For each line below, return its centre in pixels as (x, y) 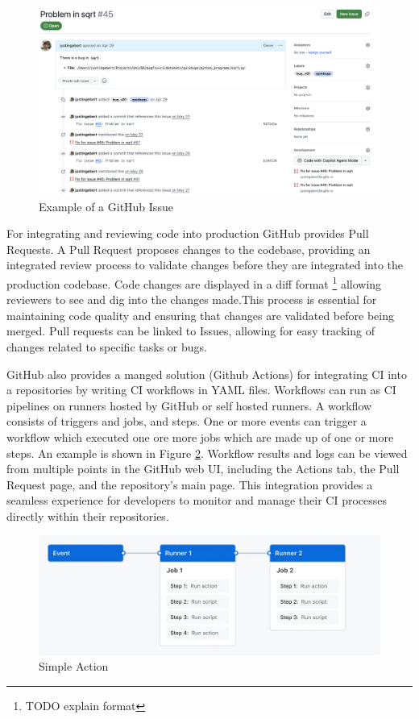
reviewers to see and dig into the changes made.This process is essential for (192, 299)
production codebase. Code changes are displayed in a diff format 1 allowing (194, 282)
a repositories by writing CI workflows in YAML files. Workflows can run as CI (201, 390)
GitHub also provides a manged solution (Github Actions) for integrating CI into (207, 374)
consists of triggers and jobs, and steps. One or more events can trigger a (187, 421)
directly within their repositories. (88, 515)
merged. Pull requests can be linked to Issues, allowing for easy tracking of (191, 331)
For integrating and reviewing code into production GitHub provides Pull (188, 233)
